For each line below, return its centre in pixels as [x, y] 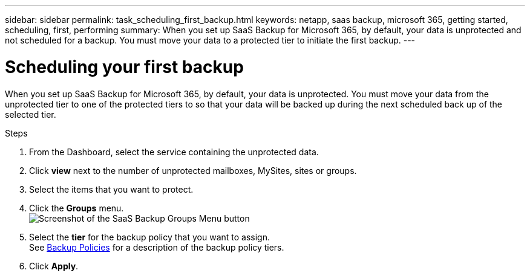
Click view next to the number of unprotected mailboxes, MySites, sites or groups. [193, 170]
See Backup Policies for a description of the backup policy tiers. [157, 247]
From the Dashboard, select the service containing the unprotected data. [174, 152]
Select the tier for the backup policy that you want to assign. [149, 237]
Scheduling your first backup [124, 67]
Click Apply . [54, 266]
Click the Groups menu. [77, 208]
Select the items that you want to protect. [111, 189]
